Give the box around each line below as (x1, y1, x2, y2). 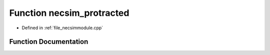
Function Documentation (9, 38, 88, 46)
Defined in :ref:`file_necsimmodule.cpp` (21, 25, 103, 31)
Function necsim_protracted (9, 7, 129, 18)
